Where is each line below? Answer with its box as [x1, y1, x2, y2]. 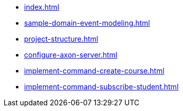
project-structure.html [24, 34, 98, 43]
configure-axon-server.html [24, 50, 117, 59]
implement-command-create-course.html [24, 66, 165, 75]
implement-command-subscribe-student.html [24, 82, 179, 91]
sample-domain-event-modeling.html [24, 18, 150, 27]
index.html [24, 3, 59, 11]
